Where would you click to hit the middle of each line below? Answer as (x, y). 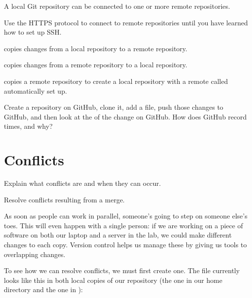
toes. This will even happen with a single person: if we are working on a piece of (124, 225)
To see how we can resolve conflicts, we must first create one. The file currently (122, 270)
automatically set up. (36, 90)
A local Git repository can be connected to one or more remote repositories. (117, 6)
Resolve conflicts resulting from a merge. (64, 199)
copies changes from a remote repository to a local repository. (96, 65)
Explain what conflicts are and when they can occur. (82, 183)
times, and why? (28, 126)
